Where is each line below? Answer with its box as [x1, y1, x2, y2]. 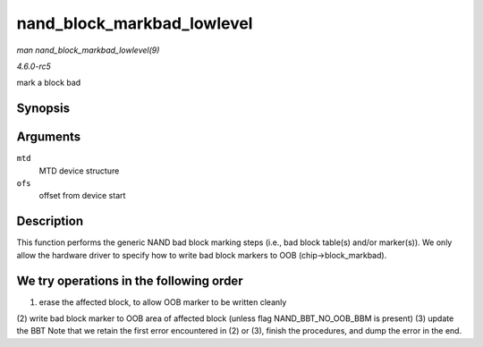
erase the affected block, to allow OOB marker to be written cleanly [38, 296, 287, 308]
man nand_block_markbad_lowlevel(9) [16, 45, 160, 55]
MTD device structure [38, 165, 120, 176]
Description [16, 214, 84, 229]
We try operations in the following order [16, 273, 243, 288]
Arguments [16, 130, 81, 145]
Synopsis [16, 101, 71, 116]
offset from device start [38, 190, 126, 201]
